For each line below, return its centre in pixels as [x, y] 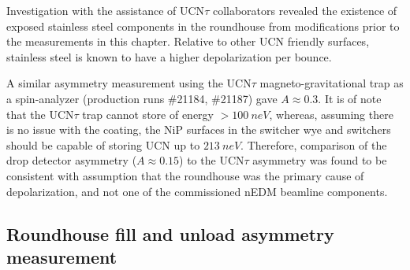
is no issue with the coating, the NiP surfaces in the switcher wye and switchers [199, 129]
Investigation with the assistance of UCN [106, 10]
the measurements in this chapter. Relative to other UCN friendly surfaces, [188, 41]
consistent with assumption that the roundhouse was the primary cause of [185, 175]
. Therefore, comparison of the [314, 144]
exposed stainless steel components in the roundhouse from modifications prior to [203, 26]
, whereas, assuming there [331, 114]
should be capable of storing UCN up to [103, 144]
